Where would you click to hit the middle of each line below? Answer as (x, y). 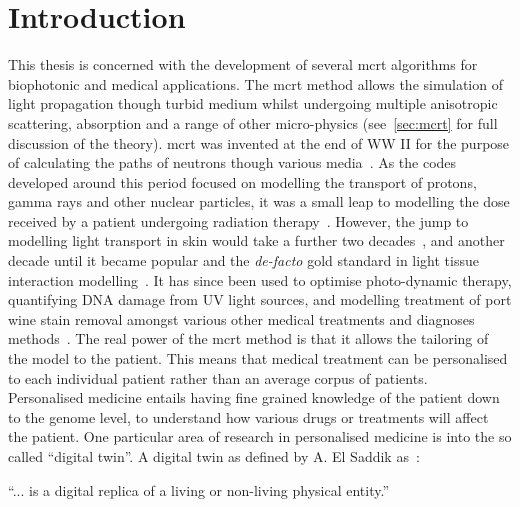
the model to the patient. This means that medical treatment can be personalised (258, 358)
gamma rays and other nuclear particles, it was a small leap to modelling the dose (259, 201)
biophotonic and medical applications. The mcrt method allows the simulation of (255, 83)
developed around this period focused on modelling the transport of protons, (242, 181)
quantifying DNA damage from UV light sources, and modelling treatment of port (260, 299)
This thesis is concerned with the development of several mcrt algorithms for (243, 64)
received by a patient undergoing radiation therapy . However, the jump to (238, 220)
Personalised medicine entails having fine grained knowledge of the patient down (254, 397)
